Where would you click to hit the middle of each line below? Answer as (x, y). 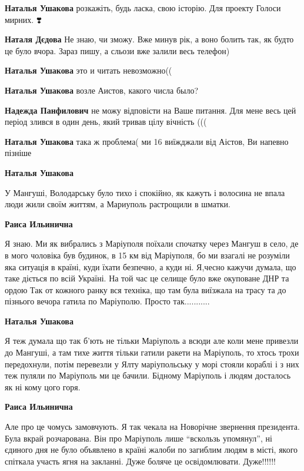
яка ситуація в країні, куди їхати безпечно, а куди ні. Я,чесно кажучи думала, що (151, 266)
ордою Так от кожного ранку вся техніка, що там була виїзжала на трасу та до (146, 289)
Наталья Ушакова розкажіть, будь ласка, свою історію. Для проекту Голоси (143, 8)
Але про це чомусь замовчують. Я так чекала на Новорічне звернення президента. (152, 427)
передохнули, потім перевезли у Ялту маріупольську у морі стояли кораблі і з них (152, 364)
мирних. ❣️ (23, 19)
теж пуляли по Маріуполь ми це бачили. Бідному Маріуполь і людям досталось (148, 375)
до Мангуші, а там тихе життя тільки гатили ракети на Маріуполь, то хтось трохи (152, 352)
